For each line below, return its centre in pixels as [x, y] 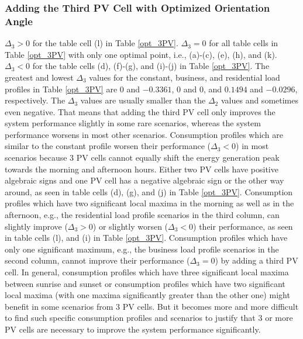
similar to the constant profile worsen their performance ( [108, 146]
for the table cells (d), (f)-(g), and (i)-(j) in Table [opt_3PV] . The [151, 66]
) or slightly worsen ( [130, 226]
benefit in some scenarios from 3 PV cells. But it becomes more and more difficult [152, 306]
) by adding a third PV [256, 260]
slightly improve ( [36, 226]
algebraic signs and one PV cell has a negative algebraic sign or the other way [144, 180]
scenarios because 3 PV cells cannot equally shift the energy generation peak [142, 158]
